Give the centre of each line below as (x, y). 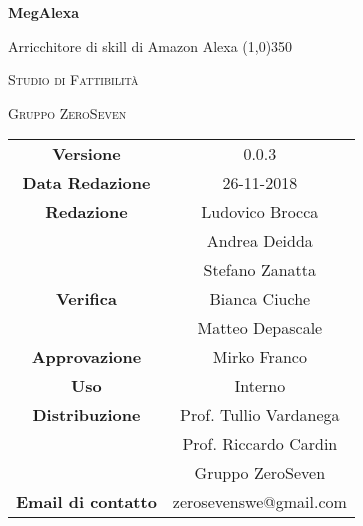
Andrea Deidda (259, 241)
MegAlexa (44, 12)
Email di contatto (86, 502)
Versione (86, 154)
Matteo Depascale (260, 328)
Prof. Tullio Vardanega (260, 415)
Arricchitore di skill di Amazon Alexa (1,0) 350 (150, 45)
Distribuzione (86, 415)
